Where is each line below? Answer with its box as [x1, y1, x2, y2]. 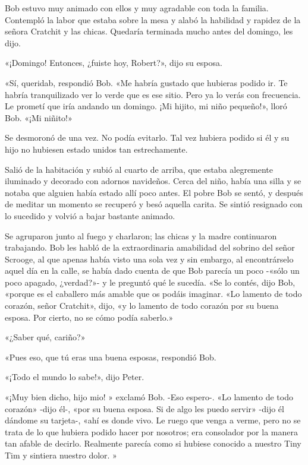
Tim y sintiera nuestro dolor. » [5, 449, 117, 461]
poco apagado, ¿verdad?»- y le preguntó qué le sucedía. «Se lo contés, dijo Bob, [5, 276, 296, 288]
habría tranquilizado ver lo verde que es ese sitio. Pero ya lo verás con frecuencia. [5, 88, 301, 100]
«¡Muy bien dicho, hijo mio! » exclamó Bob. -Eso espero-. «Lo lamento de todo [5, 391, 293, 403]
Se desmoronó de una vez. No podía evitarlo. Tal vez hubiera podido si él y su [5, 131, 290, 144]
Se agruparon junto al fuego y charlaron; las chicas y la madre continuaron [5, 229, 277, 242]
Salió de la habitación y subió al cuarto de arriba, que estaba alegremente [5, 163, 274, 175]
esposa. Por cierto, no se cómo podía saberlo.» [5, 311, 174, 323]
